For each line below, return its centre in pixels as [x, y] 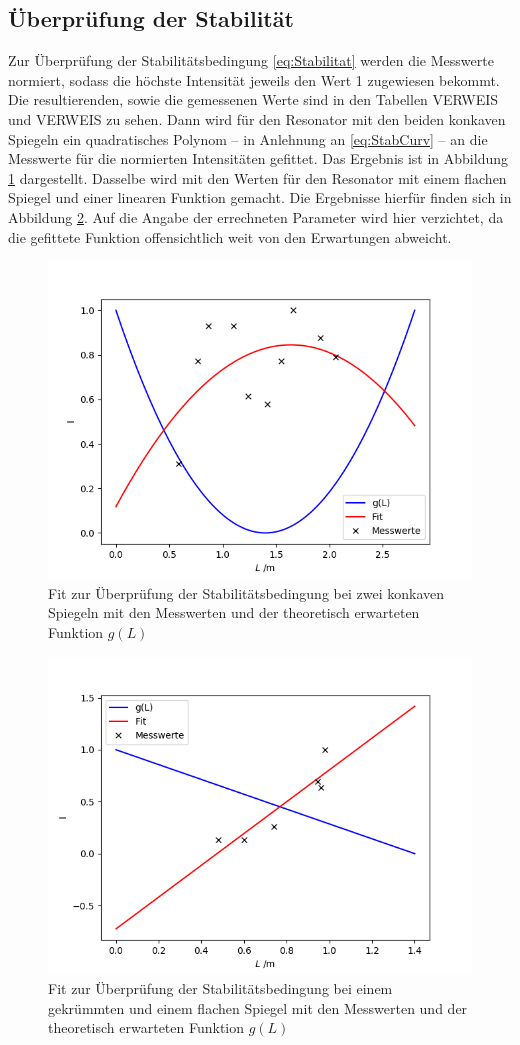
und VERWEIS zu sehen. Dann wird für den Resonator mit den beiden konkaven [257, 118]
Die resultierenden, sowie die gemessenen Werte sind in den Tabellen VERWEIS [253, 99]
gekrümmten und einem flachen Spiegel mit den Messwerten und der [258, 1007]
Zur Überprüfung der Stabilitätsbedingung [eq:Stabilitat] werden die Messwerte [251, 60]
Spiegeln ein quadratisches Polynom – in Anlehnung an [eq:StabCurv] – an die [248, 138]
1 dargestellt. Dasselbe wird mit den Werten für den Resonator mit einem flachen [257, 177]
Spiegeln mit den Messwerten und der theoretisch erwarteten [234, 612]
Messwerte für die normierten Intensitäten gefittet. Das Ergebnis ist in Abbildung [258, 158]
